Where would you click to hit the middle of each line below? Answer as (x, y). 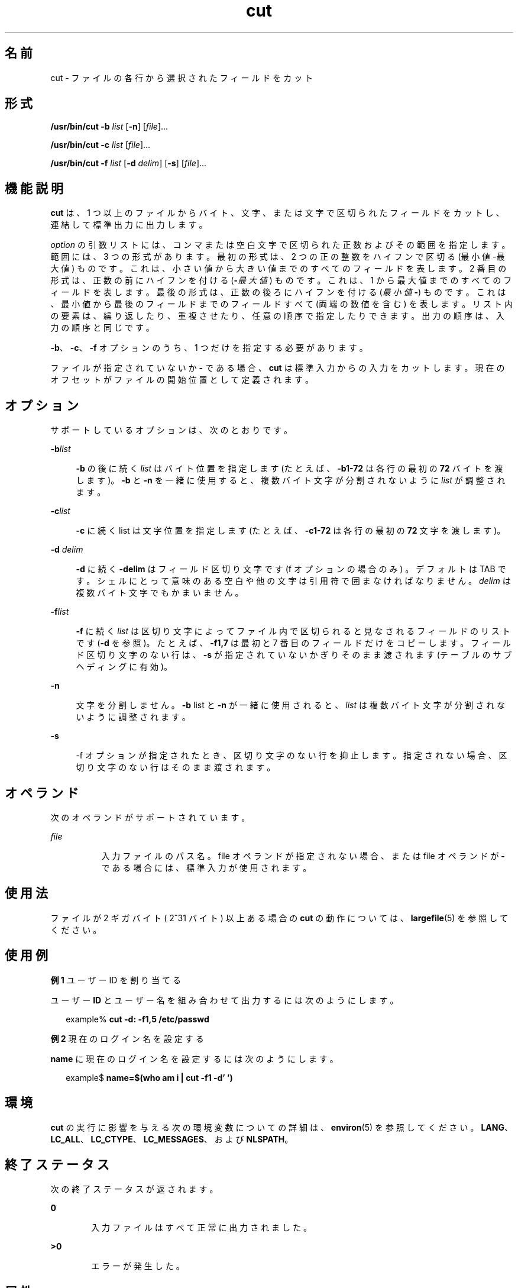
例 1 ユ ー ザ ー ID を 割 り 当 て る (116, 980)
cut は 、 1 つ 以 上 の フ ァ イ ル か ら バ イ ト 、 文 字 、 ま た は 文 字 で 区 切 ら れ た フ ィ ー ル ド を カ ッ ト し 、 (277, 213)
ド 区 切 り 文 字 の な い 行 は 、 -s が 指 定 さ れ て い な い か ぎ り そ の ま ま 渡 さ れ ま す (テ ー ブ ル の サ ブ (294, 655)
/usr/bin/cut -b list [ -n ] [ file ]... (109, 127)
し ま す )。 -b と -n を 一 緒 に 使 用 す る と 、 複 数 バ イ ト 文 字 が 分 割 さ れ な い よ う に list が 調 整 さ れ (291, 480)
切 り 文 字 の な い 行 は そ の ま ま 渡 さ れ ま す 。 (176, 767)
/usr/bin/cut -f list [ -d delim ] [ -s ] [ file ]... (129, 163)
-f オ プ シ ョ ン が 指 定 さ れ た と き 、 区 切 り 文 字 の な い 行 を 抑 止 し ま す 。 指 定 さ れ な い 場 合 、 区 (292, 756)
